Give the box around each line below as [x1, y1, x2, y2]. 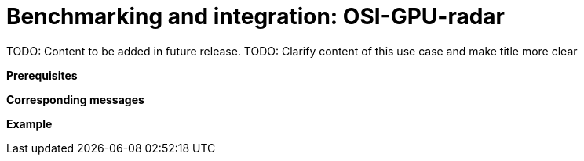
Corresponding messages [6, 92, 144, 106]
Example [6, 116, 53, 131]
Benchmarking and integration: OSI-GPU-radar [6, 3, 506, 30]
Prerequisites [6, 68, 78, 82]
